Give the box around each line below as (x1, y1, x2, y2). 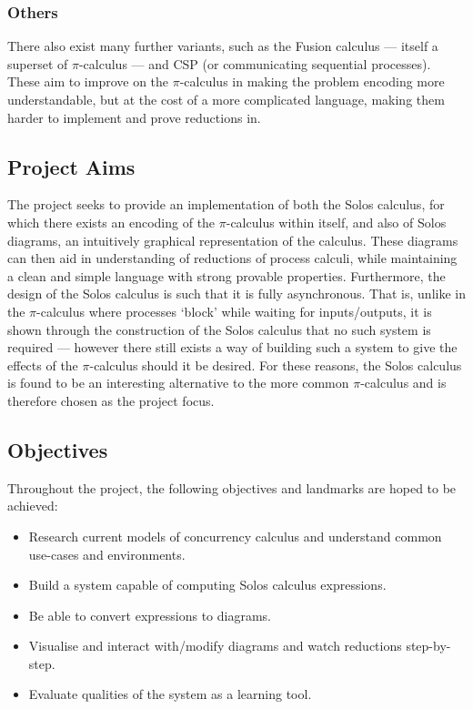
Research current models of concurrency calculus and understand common (28, 526, 442, 545)
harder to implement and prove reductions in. (7, 107, 261, 127)
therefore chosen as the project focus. (7, 390, 215, 410)
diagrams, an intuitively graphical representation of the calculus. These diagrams (7, 230, 458, 249)
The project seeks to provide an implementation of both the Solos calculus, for (7, 195, 445, 214)
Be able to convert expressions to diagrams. (28, 605, 271, 624)
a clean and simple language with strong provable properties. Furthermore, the (7, 266, 446, 285)
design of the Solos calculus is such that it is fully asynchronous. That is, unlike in (7, 284, 466, 303)
